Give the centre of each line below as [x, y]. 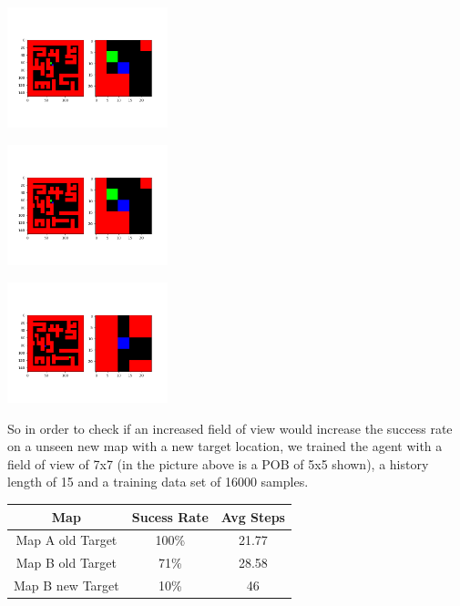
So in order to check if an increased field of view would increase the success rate [230, 428]
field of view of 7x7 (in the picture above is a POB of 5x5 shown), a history [218, 463]
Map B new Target [66, 585]
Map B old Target [66, 563]
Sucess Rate [170, 516]
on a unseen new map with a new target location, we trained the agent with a [225, 446]
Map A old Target [66, 540]
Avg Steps [253, 516]
